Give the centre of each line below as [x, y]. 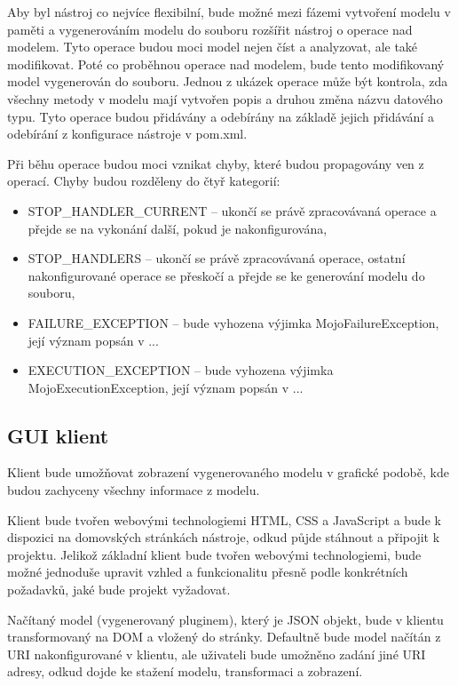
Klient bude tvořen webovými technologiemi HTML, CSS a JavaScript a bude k [224, 519]
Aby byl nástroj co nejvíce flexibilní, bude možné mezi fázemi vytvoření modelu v [229, 12]
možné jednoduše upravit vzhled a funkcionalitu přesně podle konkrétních [208, 572]
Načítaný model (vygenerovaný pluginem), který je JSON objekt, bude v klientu [225, 619]
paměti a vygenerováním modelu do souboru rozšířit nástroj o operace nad [210, 29]
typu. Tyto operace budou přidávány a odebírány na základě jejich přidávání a [221, 116]
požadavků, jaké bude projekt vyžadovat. [119, 590]
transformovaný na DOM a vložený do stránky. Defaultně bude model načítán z [224, 637]
